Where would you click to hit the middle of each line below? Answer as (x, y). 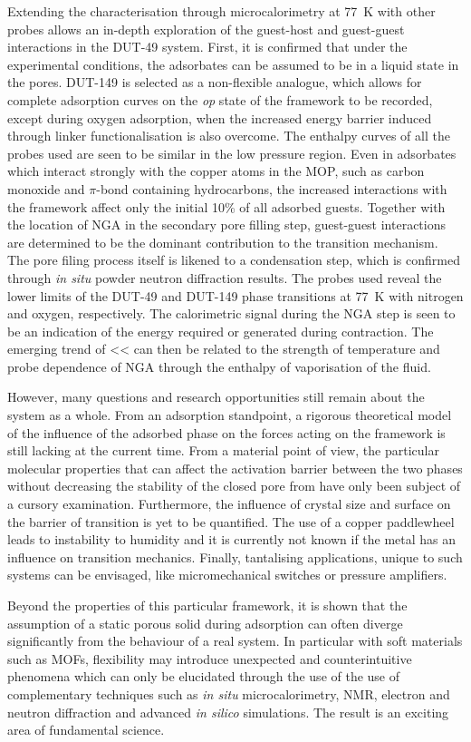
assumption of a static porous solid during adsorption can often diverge (205, 623)
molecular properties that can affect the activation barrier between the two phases (235, 468)
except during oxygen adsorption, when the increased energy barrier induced (220, 117)
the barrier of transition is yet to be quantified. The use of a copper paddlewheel (231, 521)
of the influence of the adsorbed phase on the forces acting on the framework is (226, 432)
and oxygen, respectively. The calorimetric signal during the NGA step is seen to (231, 313)
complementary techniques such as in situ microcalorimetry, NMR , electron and (229, 693)
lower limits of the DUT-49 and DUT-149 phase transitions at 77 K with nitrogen (235, 295)
